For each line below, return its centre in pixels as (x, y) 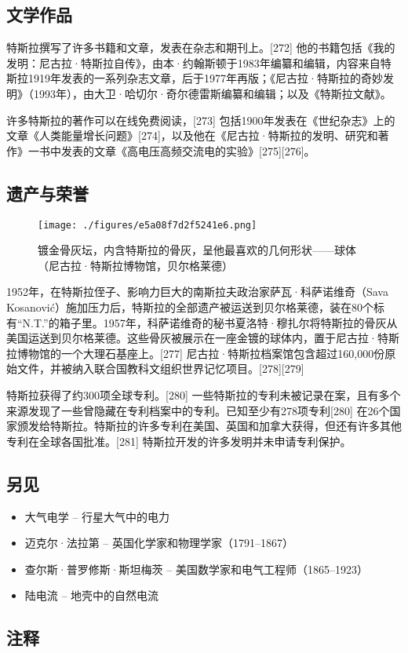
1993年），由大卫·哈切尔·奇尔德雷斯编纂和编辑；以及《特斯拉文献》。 (212, 93)
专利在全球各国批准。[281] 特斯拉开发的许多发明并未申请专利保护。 (179, 441)
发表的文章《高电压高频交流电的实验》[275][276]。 (188, 150)
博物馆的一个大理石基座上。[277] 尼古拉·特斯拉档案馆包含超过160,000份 (201, 353)
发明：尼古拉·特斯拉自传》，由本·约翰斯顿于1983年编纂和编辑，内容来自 (193, 62)
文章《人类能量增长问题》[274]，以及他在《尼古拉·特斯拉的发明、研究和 (192, 135)
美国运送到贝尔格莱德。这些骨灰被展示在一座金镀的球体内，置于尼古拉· (192, 338)
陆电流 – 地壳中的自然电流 (92, 595)
